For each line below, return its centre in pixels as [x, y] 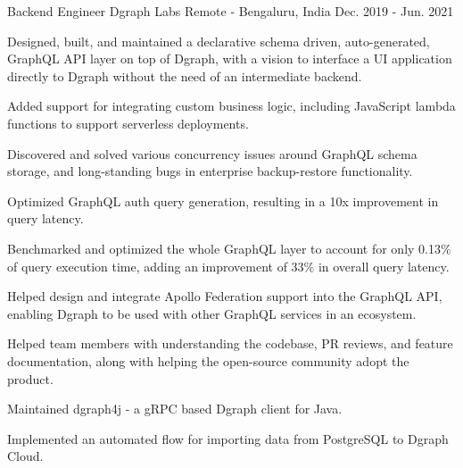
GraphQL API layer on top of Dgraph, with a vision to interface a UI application [230, 58]
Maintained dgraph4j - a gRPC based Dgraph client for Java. [175, 409]
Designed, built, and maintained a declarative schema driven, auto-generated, [219, 41]
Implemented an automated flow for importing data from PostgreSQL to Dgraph [228, 438]
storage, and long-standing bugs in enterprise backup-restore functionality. [210, 171]
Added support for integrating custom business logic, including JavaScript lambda [231, 106]
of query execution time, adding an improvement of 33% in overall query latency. [228, 266]
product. [30, 378]
